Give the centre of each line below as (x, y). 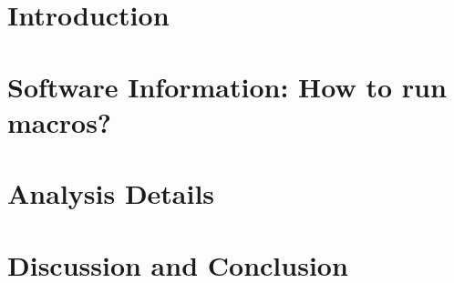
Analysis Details (111, 193)
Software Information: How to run (227, 86)
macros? (60, 121)
